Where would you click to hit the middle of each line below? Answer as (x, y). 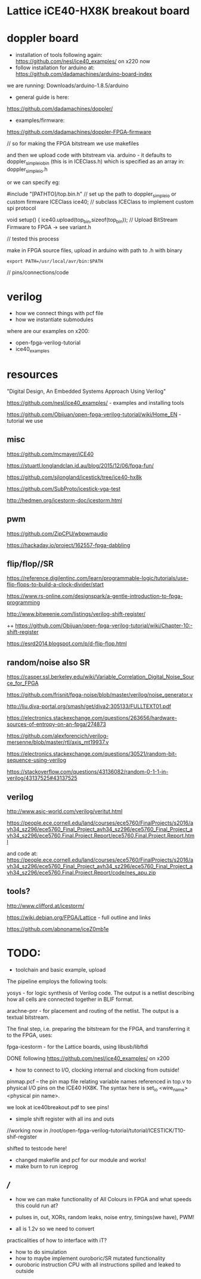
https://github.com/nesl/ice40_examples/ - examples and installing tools (95, 402)
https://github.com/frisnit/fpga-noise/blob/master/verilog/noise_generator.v (100, 695)
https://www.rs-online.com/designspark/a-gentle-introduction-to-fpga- (95, 596)
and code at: (22, 854)
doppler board (43, 39)
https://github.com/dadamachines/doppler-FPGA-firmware (79, 132)
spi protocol (21, 208)
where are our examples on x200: (48, 331)
